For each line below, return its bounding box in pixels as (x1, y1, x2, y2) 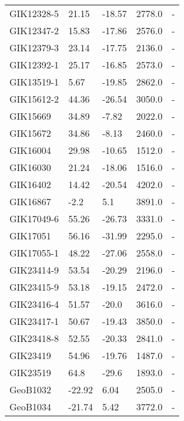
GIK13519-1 (9, 75, 59, 88)
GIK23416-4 (9, 297, 59, 311)
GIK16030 (9, 160, 51, 174)
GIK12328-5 (9, 6, 59, 20)
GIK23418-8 (9, 331, 59, 345)
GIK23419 (9, 348, 51, 362)
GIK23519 (9, 366, 51, 379)
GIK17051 (9, 229, 51, 242)
